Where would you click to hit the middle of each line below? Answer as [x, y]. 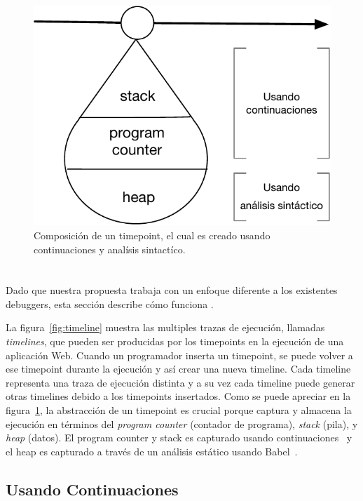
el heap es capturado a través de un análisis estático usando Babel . [152, 451]
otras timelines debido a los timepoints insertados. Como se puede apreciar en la [178, 396]
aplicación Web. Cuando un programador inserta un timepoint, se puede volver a [179, 355]
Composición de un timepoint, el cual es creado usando [152, 235]
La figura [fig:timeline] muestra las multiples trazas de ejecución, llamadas [165, 327]
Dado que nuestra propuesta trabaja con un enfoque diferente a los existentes [172, 290]
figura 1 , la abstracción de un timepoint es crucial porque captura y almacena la [179, 410]
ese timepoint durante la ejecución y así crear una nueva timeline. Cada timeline [178, 369]
